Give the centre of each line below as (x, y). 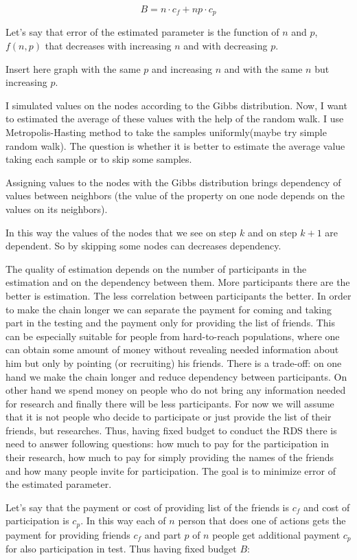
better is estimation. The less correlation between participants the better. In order (178, 295)
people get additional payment (276, 534)
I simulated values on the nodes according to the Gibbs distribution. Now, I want (176, 105)
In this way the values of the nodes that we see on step (121, 232)
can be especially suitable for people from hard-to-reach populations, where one (173, 336)
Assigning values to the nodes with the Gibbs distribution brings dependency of (173, 182)
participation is (37, 520)
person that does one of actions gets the (262, 520)
